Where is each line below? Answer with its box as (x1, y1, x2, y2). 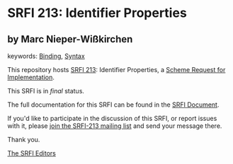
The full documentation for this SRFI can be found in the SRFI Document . (7, 100, 220, 109)
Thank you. (7, 136, 40, 143)
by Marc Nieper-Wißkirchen (7, 33, 133, 45)
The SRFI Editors (7, 149, 57, 157)
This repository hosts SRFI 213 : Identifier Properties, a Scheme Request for (7, 66, 226, 74)
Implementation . (7, 73, 55, 81)
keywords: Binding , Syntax (7, 52, 85, 60)
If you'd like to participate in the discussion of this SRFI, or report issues (7, 115, 217, 122)
